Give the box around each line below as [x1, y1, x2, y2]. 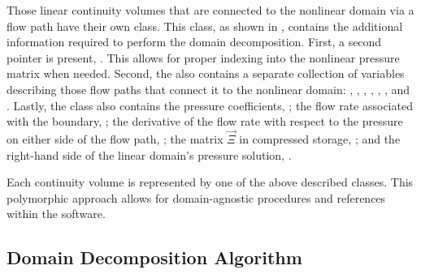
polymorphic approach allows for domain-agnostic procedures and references [7, 189, 386, 206]
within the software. [7, 205, 106, 222]
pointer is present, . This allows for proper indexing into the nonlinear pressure [7, 49, 400, 66]
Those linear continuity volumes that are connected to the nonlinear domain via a [7, 2, 414, 18]
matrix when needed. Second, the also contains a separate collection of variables [7, 65, 405, 82]
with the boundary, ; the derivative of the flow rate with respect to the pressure [7, 113, 403, 130]
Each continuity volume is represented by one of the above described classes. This [7, 173, 414, 191]
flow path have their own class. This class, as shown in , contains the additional [7, 17, 403, 34]
